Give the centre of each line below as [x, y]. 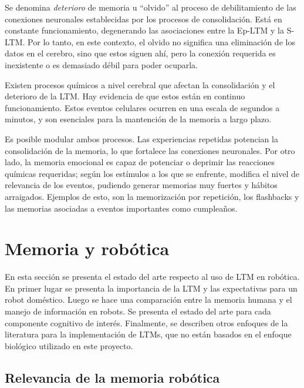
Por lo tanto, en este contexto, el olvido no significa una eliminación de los [161, 41]
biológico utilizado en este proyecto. [69, 345]
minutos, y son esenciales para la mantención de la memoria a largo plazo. [138, 119]
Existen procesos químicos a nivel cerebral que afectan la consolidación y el [140, 84]
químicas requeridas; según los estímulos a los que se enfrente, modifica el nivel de [152, 173]
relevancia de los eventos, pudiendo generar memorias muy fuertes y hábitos [141, 185]
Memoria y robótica [87, 248]
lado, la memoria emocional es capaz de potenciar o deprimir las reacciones [140, 162]
